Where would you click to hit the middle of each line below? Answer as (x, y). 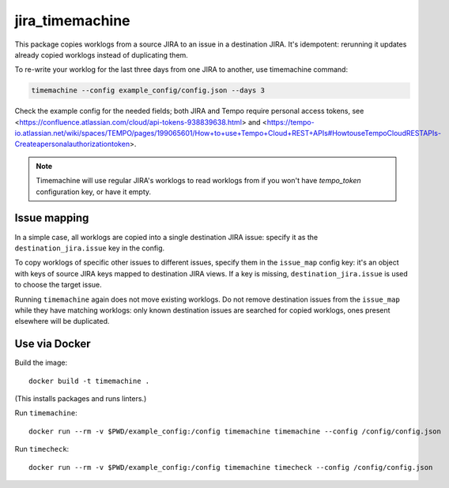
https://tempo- (291, 122)
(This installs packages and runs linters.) (81, 398)
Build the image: (41, 362)
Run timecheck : (42, 449)
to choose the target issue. (58, 285)
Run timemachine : (46, 413)
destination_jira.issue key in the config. (90, 248)
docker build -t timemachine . (89, 381)
